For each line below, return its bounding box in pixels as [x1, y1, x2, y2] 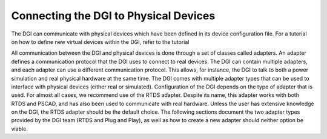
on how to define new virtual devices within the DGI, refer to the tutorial [11, 38, 190, 45]
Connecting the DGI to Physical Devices [11, 9, 216, 22]
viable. [11, 125, 28, 132]
